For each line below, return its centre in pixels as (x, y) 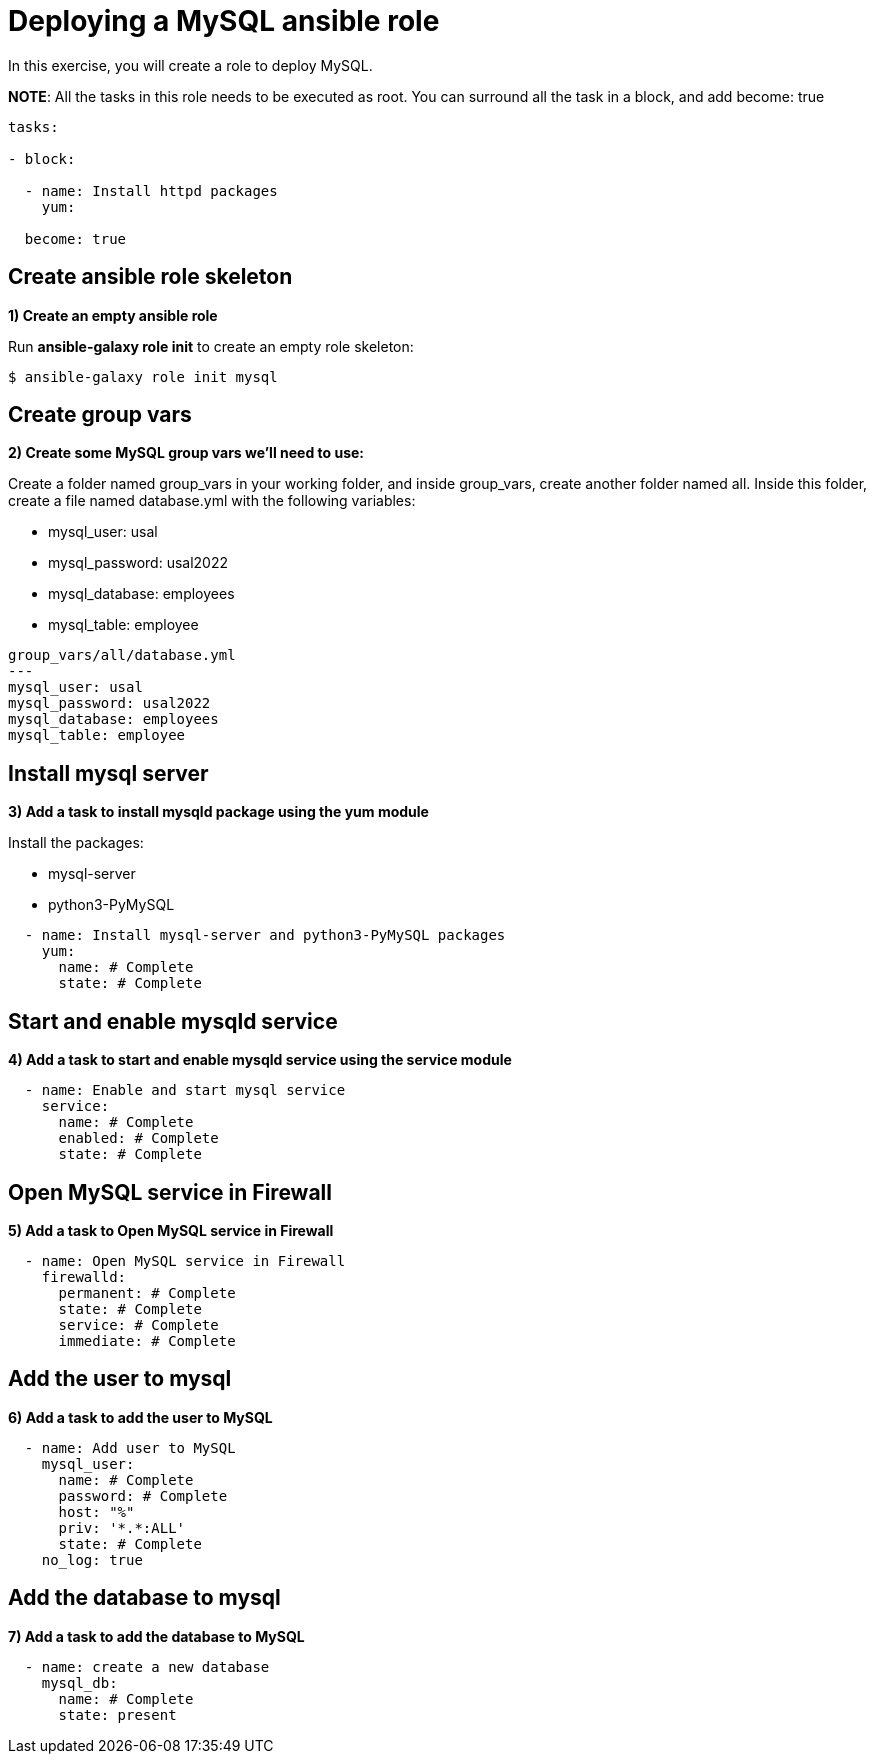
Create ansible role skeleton (150, 277)
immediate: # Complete (147, 1340)
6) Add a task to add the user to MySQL (140, 1417)
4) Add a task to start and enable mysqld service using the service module (260, 1060)
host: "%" (96, 1511)
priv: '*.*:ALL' (122, 1527)
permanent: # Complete (147, 1292)
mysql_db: (79, 1682)
